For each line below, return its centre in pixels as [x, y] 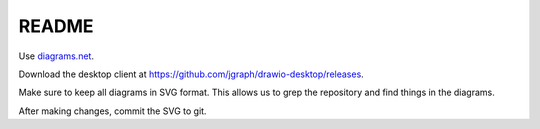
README [56, 26]
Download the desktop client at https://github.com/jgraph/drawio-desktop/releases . [191, 74]
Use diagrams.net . [56, 56]
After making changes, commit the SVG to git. [112, 111]
